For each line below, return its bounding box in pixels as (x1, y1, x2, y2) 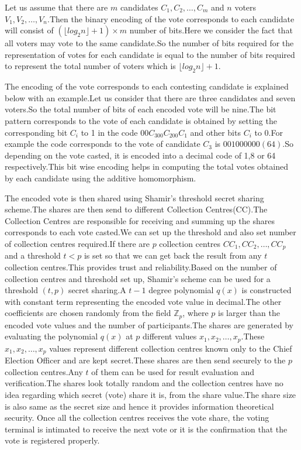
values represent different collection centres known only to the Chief (49, 342, 292, 354)
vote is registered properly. (5, 434, 100, 446)
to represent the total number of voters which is (5, 60, 176, 72)
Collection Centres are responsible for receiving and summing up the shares (5, 214, 275, 226)
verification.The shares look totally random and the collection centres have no (5, 377, 283, 389)
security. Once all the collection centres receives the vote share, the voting (5, 411, 269, 424)
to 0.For (254, 126, 283, 138)
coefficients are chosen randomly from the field (5, 307, 171, 319)
